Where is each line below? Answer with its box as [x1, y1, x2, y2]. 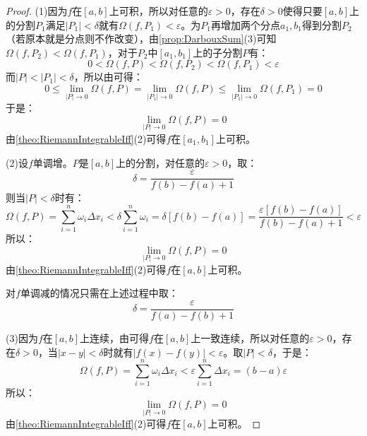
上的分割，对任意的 [116, 155, 205, 170]
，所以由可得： [73, 69, 143, 84]
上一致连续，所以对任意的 [191, 331, 310, 346]
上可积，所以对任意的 [109, 4, 208, 18]
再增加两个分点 [210, 17, 280, 32]
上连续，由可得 [80, 331, 150, 346]
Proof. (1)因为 [6, 4, 68, 18]
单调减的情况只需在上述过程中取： [20, 285, 179, 300]
